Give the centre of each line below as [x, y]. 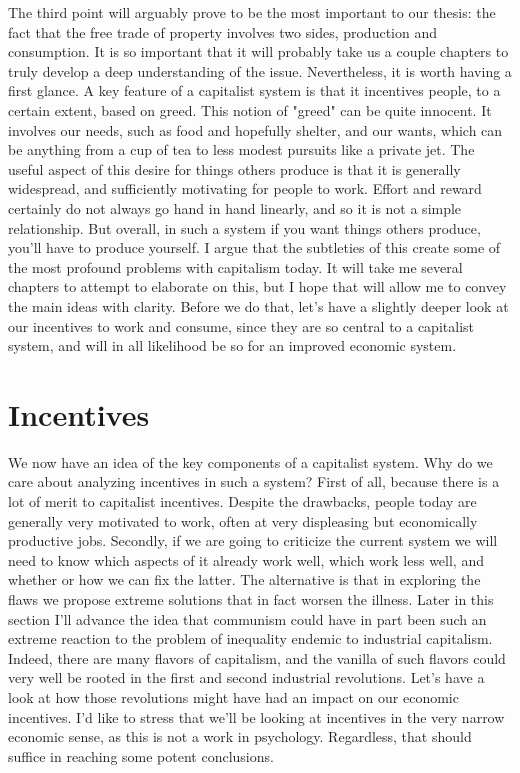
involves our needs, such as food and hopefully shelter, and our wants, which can [255, 129]
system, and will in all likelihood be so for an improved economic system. [232, 345]
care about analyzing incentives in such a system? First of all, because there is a [254, 481]
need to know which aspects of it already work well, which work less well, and [246, 559]
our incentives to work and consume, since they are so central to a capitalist [241, 325]
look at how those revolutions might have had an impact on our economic [233, 696]
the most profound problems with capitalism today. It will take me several [235, 266]
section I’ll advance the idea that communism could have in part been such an [247, 618]
